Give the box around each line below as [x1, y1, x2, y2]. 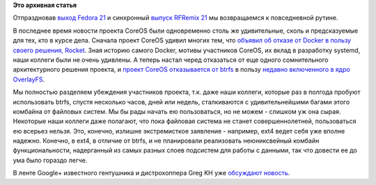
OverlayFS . [13, 75, 45, 83]
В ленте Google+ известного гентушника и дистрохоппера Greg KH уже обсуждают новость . [13, 169, 290, 177]
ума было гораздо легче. [13, 156, 88, 164]
